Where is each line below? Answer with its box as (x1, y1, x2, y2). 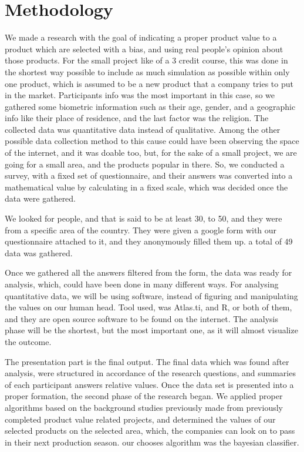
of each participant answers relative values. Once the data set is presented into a (5, 378, 294, 390)
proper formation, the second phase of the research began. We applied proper (5, 390, 283, 402)
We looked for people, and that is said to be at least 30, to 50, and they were (5, 212, 282, 225)
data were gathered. (5, 192, 76, 205)
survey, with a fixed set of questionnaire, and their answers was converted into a (5, 169, 293, 182)
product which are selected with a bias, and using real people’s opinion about (5, 42, 283, 55)
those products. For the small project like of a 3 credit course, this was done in (5, 54, 288, 66)
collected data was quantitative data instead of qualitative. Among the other (5, 123, 281, 135)
